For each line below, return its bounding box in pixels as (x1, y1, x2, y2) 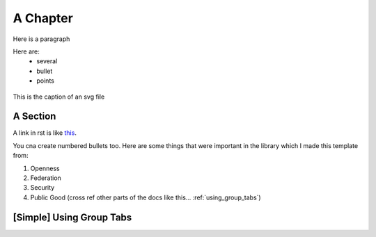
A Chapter (13, 10, 73, 26)
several (36, 57, 58, 65)
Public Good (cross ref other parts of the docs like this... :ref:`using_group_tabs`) (30, 193, 261, 202)
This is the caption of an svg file (13, 92, 105, 101)
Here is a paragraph (13, 35, 70, 43)
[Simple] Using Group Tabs (13, 211, 132, 223)
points (36, 76, 55, 85)
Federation (30, 174, 62, 182)
